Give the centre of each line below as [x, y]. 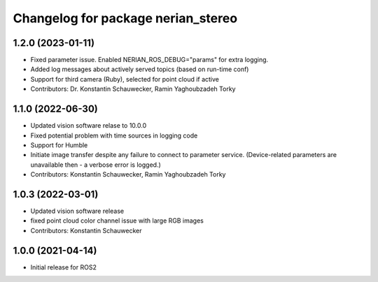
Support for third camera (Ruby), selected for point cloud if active [125, 79]
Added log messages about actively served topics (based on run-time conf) [140, 69]
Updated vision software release [77, 211]
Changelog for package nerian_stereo [125, 18]
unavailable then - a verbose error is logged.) [96, 165]
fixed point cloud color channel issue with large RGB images [117, 221]
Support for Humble [59, 145]
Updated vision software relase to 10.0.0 [89, 126]
